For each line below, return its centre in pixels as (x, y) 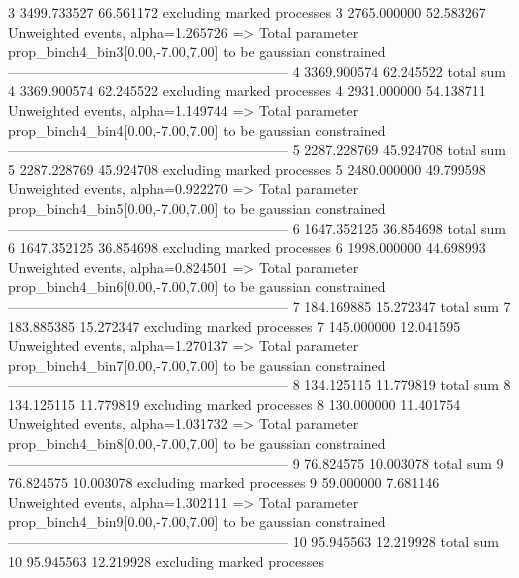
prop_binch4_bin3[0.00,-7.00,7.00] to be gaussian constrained (197, 51)
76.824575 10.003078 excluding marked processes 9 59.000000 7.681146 (224, 482)
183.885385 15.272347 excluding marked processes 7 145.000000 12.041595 (234, 325)
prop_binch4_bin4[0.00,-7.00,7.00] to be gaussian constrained (197, 129)
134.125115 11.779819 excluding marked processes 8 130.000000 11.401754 (234, 403)
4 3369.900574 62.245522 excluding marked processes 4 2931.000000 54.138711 (247, 90)
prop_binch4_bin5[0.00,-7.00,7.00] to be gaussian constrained (197, 207)
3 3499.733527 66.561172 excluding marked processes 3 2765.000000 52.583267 (247, 12)
